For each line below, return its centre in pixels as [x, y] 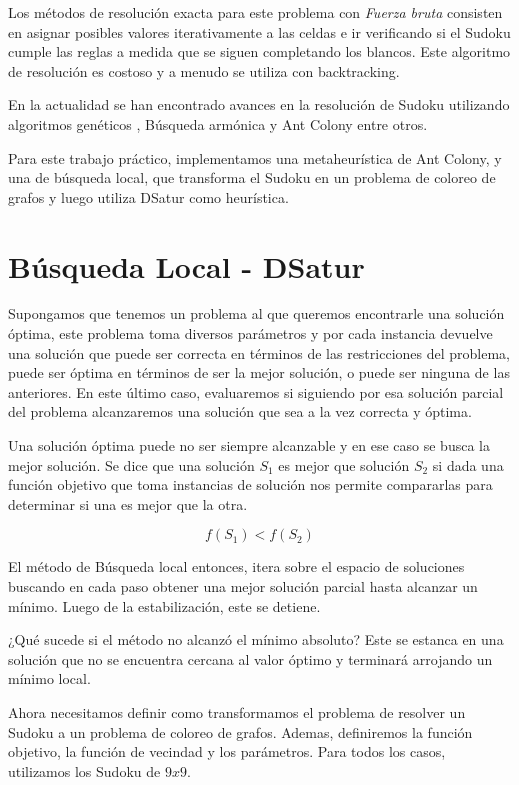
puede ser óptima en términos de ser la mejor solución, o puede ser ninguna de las [259, 372]
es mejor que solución [344, 464]
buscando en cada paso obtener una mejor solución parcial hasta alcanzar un [243, 586]
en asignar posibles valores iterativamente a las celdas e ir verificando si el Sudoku [259, 31]
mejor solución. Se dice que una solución [131, 464]
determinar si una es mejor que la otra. [128, 503]
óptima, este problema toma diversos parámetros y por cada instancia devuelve [250, 333]
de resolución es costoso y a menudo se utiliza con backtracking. [204, 70]
